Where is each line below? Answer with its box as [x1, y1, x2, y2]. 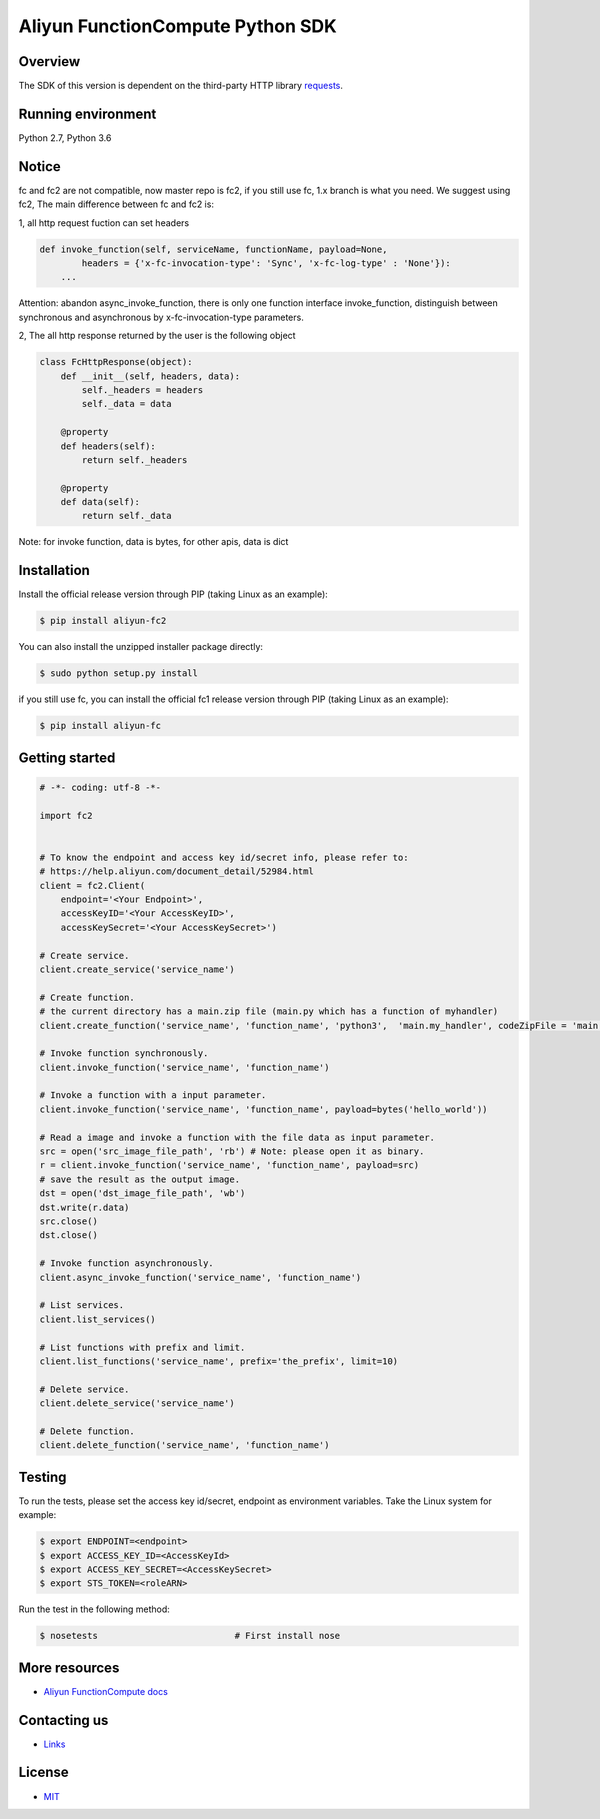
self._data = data [81, 398, 172, 410]
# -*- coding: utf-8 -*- [39, 781, 162, 793]
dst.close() [39, 1230, 99, 1241]
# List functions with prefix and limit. [39, 1341, 246, 1353]
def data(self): [60, 496, 140, 508]
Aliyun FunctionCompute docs [43, 1685, 169, 1697]
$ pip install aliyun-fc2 [39, 615, 167, 627]
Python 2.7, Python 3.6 [18, 131, 112, 144]
